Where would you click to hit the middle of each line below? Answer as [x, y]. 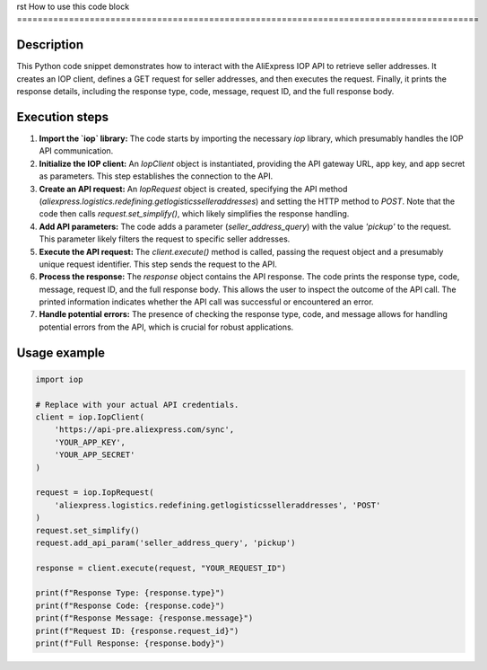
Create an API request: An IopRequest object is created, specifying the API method [193, 189]
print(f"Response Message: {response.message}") [144, 618]
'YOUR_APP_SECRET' [95, 455]
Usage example [61, 353]
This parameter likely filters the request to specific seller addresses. [165, 239]
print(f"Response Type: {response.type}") [130, 593]
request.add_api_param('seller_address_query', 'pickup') [165, 542]
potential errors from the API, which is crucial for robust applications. [166, 327]
